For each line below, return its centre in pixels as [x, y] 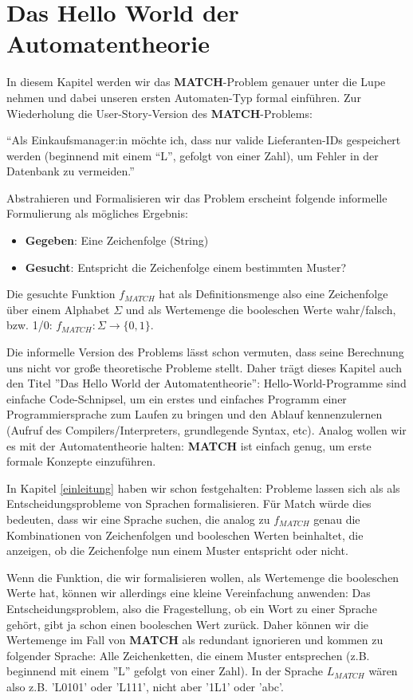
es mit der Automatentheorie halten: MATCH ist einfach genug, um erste [189, 445]
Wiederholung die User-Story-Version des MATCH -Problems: [159, 113]
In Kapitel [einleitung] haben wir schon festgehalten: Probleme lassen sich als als [203, 488]
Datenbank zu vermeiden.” [71, 171]
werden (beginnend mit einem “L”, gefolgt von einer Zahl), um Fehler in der [193, 155]
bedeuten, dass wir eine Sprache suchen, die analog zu [138, 519]
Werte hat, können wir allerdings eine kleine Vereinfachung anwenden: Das [189, 593]
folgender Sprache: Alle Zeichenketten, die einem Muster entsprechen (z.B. [188, 655]
